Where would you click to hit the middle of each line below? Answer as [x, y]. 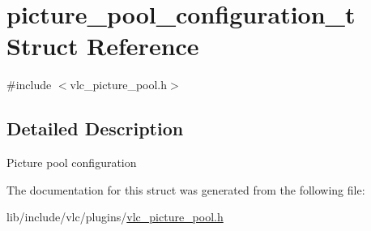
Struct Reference [103, 46]
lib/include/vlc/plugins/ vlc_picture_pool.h [115, 217]
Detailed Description [95, 128]
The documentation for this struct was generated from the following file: [186, 189]
